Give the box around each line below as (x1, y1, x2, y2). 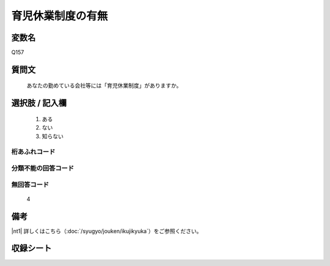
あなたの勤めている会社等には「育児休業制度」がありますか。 (26, 82, 182, 89)
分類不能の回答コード (11, 164, 75, 172)
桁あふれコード (11, 147, 56, 156)
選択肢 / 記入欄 (11, 98, 67, 108)
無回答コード (11, 180, 50, 189)
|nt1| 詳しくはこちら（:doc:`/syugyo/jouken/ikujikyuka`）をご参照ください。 (11, 227, 202, 235)
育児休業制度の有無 (11, 9, 108, 23)
